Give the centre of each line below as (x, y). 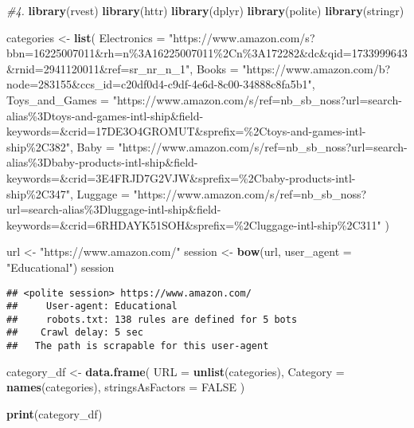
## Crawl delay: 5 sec (75, 333)
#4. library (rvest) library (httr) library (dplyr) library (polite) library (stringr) (205, 10)
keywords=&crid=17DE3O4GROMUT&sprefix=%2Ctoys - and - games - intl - (186, 131)
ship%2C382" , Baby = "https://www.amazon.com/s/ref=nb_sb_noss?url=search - (207, 146)
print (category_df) (55, 413)
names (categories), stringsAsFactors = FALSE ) (126, 387)
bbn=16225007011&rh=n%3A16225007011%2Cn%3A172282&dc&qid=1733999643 (207, 53)
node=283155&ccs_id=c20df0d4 (86, 84)
